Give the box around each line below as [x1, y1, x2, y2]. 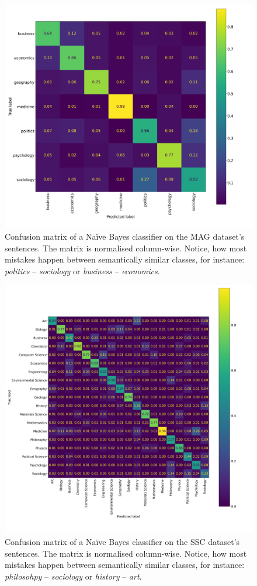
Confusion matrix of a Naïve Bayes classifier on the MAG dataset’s [5, 230, 245, 242]
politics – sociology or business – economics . [5, 264, 160, 277]
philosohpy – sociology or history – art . [5, 570, 142, 582]
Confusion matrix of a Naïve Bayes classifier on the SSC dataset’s [5, 535, 240, 547]
